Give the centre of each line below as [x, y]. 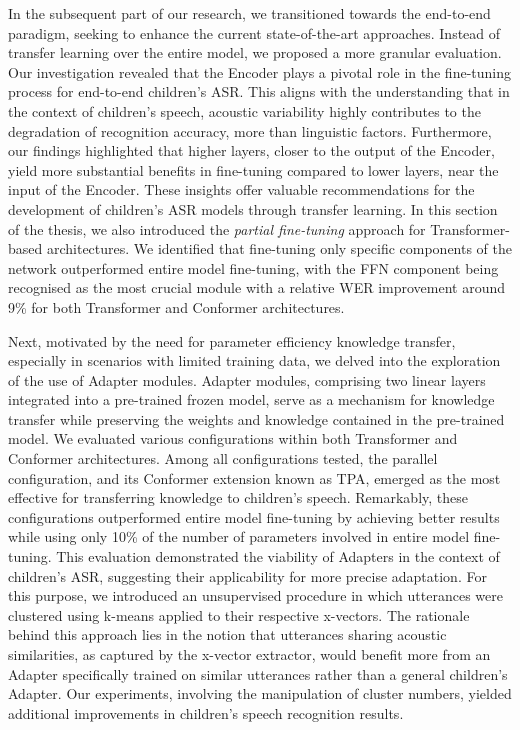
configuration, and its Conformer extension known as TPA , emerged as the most [254, 477]
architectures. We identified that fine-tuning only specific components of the [279, 248]
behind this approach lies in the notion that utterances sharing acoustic [227, 634]
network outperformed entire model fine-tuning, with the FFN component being [253, 267]
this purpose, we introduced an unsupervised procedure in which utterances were [255, 595]
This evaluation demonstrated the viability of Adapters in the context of [278, 556]
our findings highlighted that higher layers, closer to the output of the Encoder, [251, 150]
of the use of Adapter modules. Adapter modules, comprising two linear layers [247, 379]
